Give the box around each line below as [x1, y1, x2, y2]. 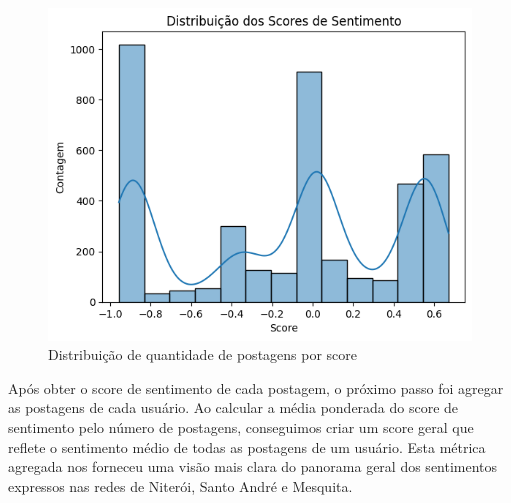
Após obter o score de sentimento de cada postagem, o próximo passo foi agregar [8, 377, 504, 398]
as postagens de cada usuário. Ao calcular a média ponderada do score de [8, 397, 459, 418]
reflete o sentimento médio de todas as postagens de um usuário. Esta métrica [8, 436, 486, 457]
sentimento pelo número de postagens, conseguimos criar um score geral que [8, 416, 474, 437]
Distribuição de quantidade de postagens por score [48, 344, 358, 365]
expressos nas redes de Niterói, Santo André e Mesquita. [8, 475, 353, 496]
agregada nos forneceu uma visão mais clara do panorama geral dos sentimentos [8, 456, 498, 477]
